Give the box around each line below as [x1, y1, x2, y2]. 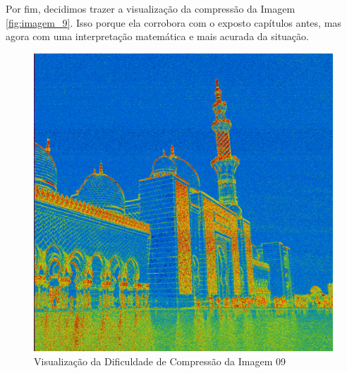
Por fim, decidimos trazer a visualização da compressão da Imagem [6, 1, 296, 15]
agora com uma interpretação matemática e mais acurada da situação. [6, 29, 309, 44]
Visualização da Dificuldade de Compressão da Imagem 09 [34, 353, 286, 368]
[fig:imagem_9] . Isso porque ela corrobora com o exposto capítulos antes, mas [6, 15, 341, 30]
